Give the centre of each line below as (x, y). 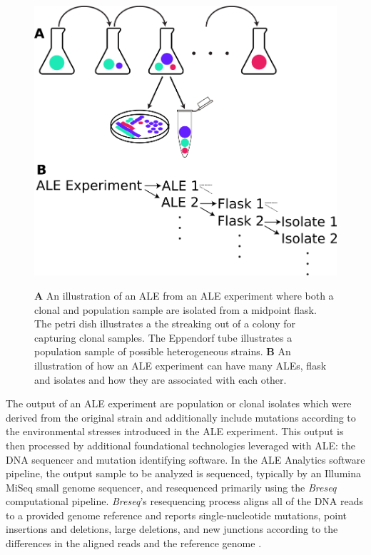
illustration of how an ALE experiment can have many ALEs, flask (181, 365)
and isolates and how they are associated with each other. (161, 379)
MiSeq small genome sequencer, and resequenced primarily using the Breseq (171, 487)
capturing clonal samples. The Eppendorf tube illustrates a (163, 337)
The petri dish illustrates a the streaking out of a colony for (165, 324)
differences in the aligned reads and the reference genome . (134, 543)
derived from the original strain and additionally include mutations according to (181, 417)
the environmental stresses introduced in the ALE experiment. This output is (175, 431)
